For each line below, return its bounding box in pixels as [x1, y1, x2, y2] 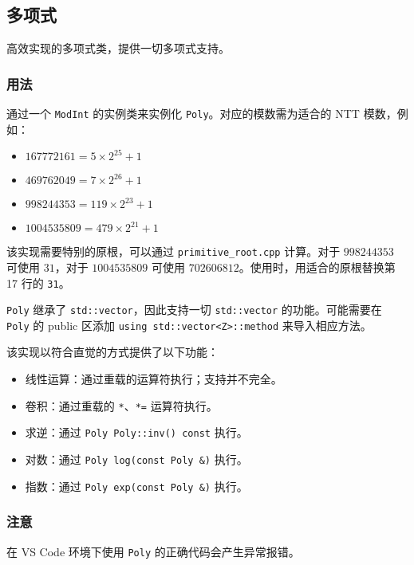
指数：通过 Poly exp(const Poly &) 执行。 [25, 477, 248, 494]
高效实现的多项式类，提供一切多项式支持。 [6, 40, 230, 57]
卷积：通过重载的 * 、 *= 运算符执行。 [25, 397, 218, 414]
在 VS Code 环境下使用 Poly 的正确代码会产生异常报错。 [6, 543, 300, 559]
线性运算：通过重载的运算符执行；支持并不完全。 [25, 371, 282, 387]
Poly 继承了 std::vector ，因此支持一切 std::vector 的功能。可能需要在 [6, 301, 382, 318]
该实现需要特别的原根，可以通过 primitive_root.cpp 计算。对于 [6, 243, 341, 260]
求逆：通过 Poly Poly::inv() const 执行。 [25, 424, 248, 441]
